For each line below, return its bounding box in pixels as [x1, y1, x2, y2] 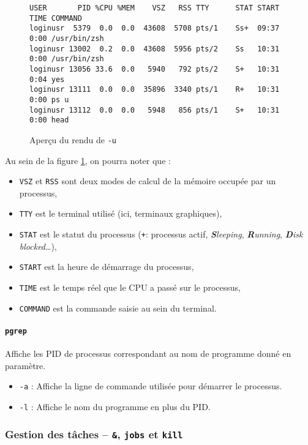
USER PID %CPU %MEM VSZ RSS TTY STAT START [29, 4, 280, 12]
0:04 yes [29, 75, 65, 84]
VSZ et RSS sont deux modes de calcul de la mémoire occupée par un [19, 174, 276, 187]
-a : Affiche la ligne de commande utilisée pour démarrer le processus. [19, 380, 282, 392]
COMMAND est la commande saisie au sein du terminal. [19, 301, 217, 314]
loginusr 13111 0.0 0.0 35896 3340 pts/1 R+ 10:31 [29, 85, 280, 94]
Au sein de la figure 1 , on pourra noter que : [5, 154, 171, 166]
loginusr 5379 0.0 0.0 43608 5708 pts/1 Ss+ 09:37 [29, 24, 280, 33]
